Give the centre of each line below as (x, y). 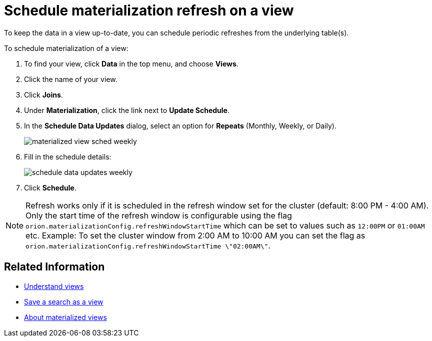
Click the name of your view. (71, 79)
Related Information (54, 267)
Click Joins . (43, 94)
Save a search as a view (64, 301)
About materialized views (65, 317)
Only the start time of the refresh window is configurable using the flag (159, 215)
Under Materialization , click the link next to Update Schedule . (127, 110)
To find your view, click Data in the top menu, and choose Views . (131, 63)
